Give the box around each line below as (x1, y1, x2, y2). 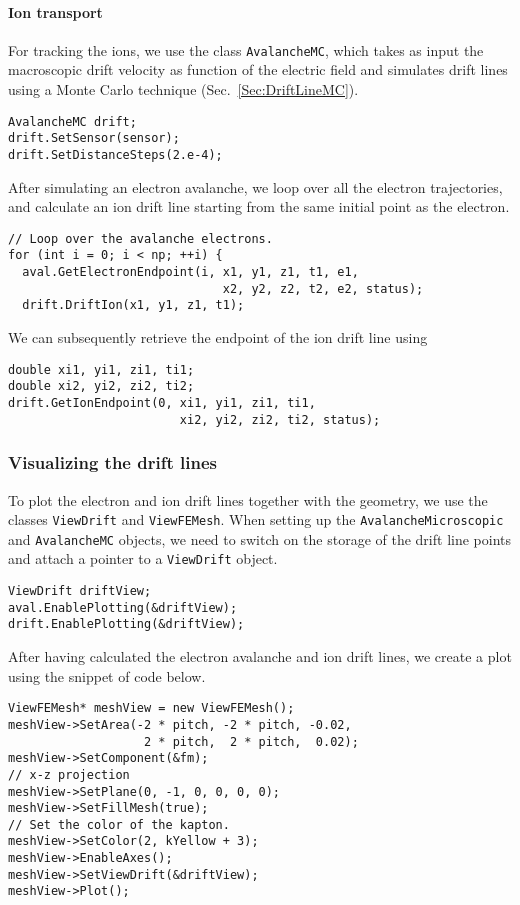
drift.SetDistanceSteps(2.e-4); (8, 147, 223, 162)
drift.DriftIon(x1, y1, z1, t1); (22, 298, 245, 313)
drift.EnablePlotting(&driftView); (8, 617, 245, 632)
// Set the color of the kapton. (8, 817, 230, 832)
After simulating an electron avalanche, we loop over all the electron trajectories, (8, 176, 503, 197)
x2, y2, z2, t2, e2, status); (222, 281, 424, 296)
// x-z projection (8, 767, 130, 782)
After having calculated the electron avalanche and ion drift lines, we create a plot (8, 646, 512, 667)
